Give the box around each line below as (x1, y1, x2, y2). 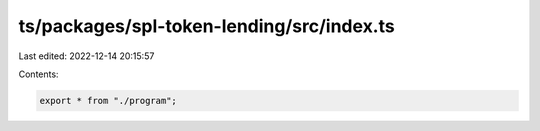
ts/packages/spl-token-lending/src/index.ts (18, 15, 395, 37)
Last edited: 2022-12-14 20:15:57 (18, 50, 155, 62)
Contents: (18, 68, 59, 80)
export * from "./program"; (39, 95, 177, 106)
